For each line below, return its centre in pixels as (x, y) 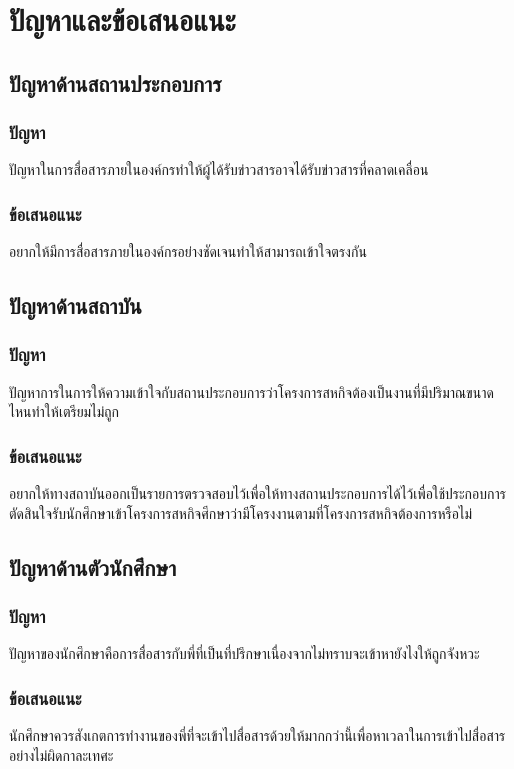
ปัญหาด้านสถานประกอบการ (115, 82)
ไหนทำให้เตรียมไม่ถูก (64, 411)
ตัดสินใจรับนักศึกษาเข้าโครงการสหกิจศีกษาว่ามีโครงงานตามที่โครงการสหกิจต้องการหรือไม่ (241, 512)
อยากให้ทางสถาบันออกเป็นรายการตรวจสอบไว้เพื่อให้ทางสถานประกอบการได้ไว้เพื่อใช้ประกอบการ (257, 493)
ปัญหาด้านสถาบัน (75, 305)
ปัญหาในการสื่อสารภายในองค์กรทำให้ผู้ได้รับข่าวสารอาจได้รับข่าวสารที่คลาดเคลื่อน (219, 169)
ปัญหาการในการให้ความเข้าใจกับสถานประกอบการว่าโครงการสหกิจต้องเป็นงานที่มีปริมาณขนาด (251, 391)
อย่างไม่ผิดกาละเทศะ (61, 754)
